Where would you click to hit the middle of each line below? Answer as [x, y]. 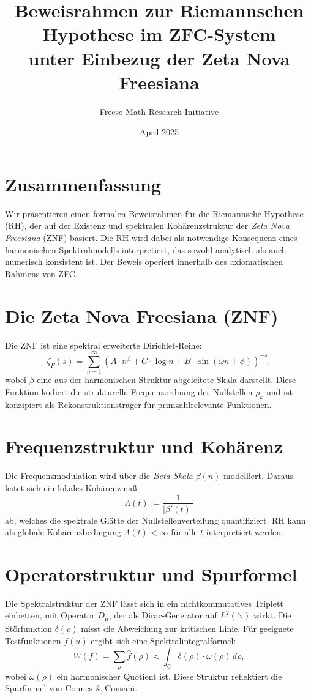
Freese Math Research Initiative [159, 111]
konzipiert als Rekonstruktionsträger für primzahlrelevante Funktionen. [138, 404]
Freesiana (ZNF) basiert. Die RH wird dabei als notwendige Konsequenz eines [151, 237]
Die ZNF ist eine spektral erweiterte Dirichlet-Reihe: [103, 345]
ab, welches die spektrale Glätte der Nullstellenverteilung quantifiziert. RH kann [155, 520]
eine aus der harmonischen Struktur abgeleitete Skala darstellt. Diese [167, 380]
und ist [279, 391]
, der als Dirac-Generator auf [163, 615]
